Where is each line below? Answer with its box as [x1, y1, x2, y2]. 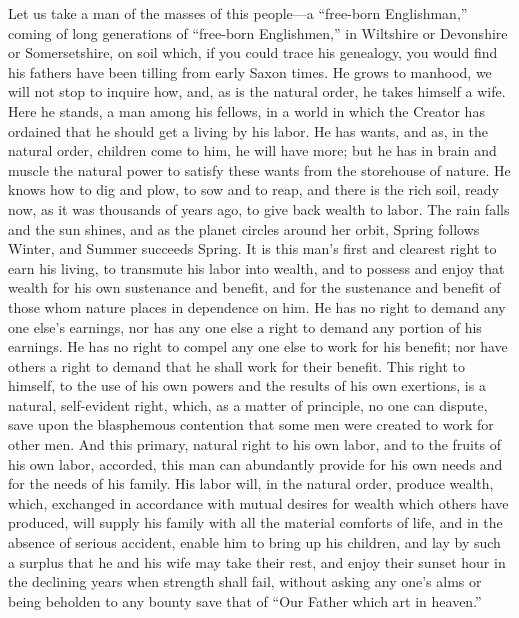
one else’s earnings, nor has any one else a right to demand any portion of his [8, 316, 482, 337]
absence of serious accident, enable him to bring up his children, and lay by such [8, 532, 501, 553]
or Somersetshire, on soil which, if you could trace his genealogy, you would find [8, 42, 498, 63]
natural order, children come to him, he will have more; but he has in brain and [8, 140, 497, 161]
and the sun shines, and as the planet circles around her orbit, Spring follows [8, 218, 480, 239]
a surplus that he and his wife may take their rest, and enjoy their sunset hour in [8, 551, 506, 572]
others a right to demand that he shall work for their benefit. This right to [8, 355, 466, 376]
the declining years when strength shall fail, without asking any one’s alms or [8, 571, 482, 592]
